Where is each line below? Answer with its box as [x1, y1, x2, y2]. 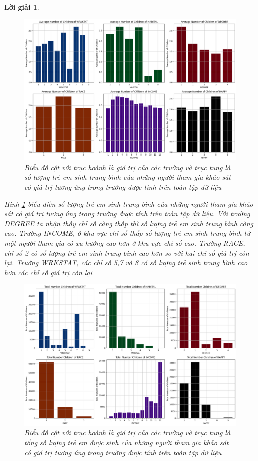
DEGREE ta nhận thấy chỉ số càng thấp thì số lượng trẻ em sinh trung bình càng [4, 218, 254, 228]
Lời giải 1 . [4, 2, 39, 12]
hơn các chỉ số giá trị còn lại [4, 267, 92, 277]
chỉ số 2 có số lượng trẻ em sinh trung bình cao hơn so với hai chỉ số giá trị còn [4, 247, 249, 258]
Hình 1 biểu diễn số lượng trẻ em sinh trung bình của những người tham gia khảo [4, 198, 253, 209]
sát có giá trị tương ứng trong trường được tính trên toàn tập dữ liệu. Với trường [4, 208, 250, 219]
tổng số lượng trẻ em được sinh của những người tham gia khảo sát [24, 437, 229, 448]
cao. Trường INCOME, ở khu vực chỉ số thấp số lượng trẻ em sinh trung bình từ [4, 228, 250, 238]
